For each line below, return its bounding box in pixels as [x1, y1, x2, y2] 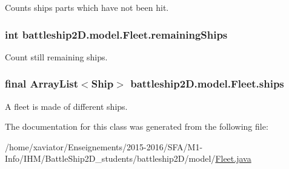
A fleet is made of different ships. [5, 100, 128, 112]
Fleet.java [215, 152, 251, 165]
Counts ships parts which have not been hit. [5, 1, 169, 13]
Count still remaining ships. [5, 50, 108, 63]
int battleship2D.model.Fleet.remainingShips [5, 27, 228, 42]
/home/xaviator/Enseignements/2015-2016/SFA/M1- [5, 140, 203, 153]
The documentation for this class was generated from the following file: [5, 120, 268, 133]
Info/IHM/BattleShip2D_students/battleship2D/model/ [5, 152, 216, 165]
